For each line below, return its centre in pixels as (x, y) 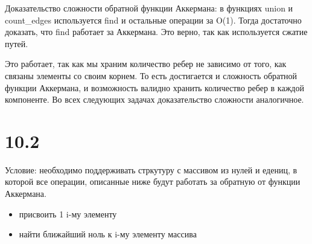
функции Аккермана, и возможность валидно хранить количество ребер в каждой (154, 87)
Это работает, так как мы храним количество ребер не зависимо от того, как (146, 64)
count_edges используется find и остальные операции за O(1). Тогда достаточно (153, 20)
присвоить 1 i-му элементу (68, 213)
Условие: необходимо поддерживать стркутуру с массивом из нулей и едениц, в (151, 169)
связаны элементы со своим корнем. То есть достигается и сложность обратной (151, 75)
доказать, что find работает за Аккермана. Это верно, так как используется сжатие (156, 32)
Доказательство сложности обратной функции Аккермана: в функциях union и (149, 8)
